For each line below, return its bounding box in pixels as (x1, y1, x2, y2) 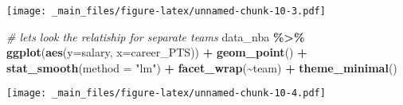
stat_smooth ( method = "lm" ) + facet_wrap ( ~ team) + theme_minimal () (6, 59, 397, 76)
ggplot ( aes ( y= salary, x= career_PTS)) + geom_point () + (6, 44, 307, 60)
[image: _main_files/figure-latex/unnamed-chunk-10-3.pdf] (6, 6, 326, 17)
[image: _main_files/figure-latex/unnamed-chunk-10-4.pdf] (6, 87, 326, 99)
